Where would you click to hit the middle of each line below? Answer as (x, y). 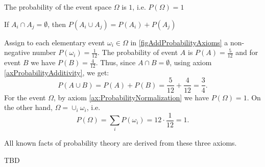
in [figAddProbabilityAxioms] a (179, 42)
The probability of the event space (58, 7)
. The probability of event (138, 52)
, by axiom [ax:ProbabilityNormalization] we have (131, 97)
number (44, 52)
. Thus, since (116, 62)
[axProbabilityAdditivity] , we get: (57, 72)
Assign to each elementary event (55, 42)
